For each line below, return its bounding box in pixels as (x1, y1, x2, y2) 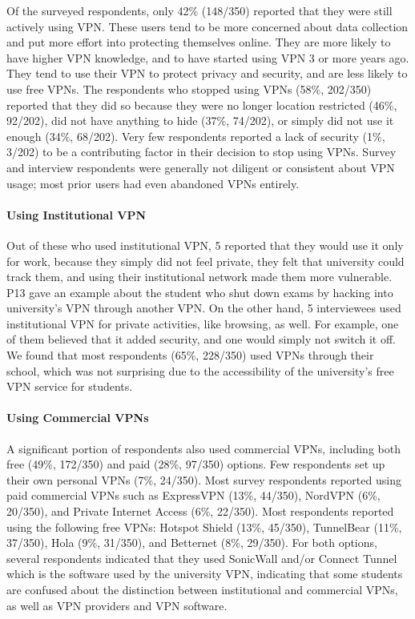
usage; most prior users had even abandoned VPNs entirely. (6, 175, 300, 191)
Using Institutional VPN (6, 206, 147, 223)
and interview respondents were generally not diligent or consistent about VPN (6, 159, 395, 175)
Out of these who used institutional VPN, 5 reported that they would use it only (6, 236, 404, 253)
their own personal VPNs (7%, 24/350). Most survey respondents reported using (6, 471, 401, 488)
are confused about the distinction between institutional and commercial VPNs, (6, 581, 398, 597)
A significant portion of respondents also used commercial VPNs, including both (6, 440, 401, 456)
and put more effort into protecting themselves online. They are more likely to (6, 34, 391, 50)
